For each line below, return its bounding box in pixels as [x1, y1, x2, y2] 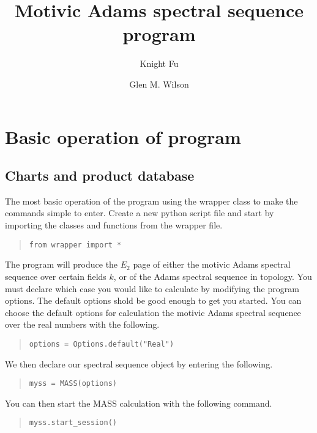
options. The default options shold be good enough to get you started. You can [5, 294, 302, 307]
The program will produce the [5, 258, 118, 271]
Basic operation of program [5, 124, 241, 149]
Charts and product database [5, 166, 195, 185]
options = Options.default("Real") [29, 339, 174, 348]
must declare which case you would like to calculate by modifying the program [5, 282, 299, 295]
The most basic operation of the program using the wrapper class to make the [5, 194, 298, 207]
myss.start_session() [29, 418, 117, 427]
